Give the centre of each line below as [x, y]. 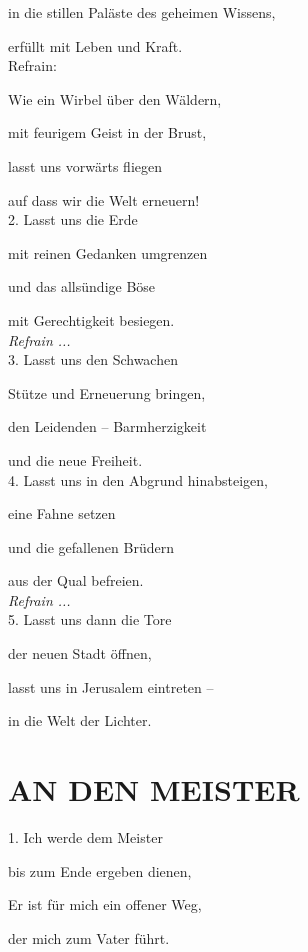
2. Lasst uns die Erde [73, 219]
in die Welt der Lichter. [80, 720]
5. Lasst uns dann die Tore [90, 619]
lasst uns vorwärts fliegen [85, 165]
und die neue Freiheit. [75, 459]
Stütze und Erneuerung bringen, [107, 392]
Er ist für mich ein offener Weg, [105, 904]
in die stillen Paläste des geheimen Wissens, [142, 12]
